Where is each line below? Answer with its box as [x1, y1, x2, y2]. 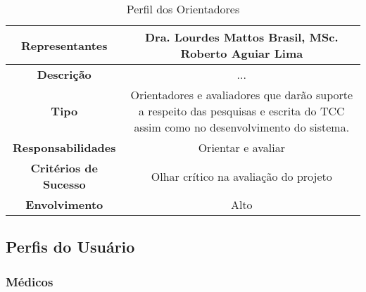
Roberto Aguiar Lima [180, 45, 303, 61]
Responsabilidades [13, 139, 116, 155]
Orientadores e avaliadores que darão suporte [130, 87, 353, 103]
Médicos [6, 272, 53, 290]
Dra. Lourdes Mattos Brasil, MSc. [144, 29, 339, 45]
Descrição [37, 66, 91, 82]
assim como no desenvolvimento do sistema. [134, 119, 350, 135]
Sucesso [42, 176, 86, 192]
